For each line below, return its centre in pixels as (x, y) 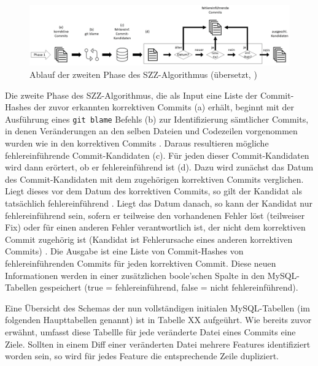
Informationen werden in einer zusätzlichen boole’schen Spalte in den (135, 275)
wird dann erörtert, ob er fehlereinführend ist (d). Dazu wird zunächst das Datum (159, 167)
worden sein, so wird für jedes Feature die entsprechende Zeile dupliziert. (142, 356)
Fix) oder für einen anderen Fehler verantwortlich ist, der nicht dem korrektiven (155, 227)
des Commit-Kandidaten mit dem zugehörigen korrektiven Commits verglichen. (154, 179)
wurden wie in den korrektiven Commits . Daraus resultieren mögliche (137, 143)
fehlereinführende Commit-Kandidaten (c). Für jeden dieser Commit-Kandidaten (157, 155)
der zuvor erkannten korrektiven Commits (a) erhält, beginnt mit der (164, 107)
